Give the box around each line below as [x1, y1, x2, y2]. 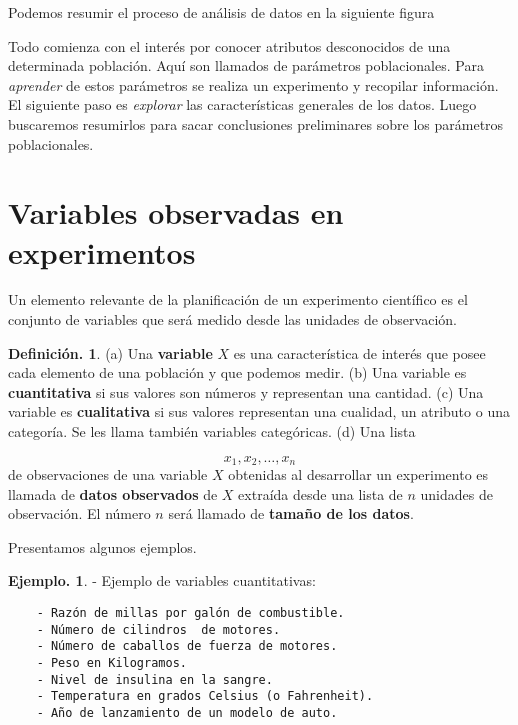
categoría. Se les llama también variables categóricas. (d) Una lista [8, 421, 416, 442]
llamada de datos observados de [8, 483, 218, 504]
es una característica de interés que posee [233, 342, 486, 363]
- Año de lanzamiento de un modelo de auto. [36, 705, 338, 720]
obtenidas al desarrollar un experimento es [228, 464, 489, 485]
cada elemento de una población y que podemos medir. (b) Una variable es [8, 362, 467, 383]
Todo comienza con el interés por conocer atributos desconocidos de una [8, 35, 451, 56]
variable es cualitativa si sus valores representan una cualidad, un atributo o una [8, 401, 510, 422]
